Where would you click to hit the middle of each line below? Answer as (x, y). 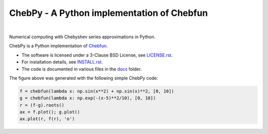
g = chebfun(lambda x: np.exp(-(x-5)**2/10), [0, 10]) (88, 98)
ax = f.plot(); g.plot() (50, 112)
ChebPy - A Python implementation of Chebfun (108, 13)
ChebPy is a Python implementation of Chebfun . (59, 46)
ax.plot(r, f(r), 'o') (47, 119)
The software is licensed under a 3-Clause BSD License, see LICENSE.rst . (97, 55)
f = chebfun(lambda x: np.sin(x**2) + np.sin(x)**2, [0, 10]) (97, 91)
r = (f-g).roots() (42, 105)
